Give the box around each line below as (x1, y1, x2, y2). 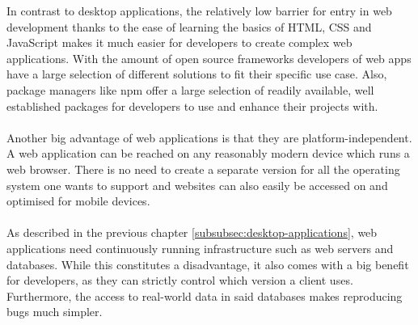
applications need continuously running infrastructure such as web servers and (6, 239, 394, 256)
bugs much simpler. (6, 303, 103, 320)
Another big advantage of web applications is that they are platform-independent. (6, 129, 412, 146)
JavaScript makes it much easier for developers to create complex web (6, 34, 353, 51)
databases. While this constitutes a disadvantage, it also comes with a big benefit (6, 255, 409, 272)
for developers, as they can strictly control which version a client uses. (6, 272, 353, 289)
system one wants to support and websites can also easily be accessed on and (6, 176, 388, 193)
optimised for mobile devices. (6, 192, 150, 209)
